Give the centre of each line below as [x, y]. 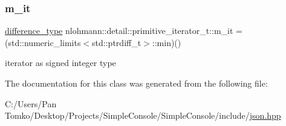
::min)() [167, 42]
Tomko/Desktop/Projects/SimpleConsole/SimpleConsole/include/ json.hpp [143, 115]
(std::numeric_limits [43, 42]
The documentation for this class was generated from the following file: [136, 83]
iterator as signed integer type [60, 63]
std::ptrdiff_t [117, 42]
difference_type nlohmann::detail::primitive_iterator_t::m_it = [124, 31]
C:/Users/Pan [31, 103]
